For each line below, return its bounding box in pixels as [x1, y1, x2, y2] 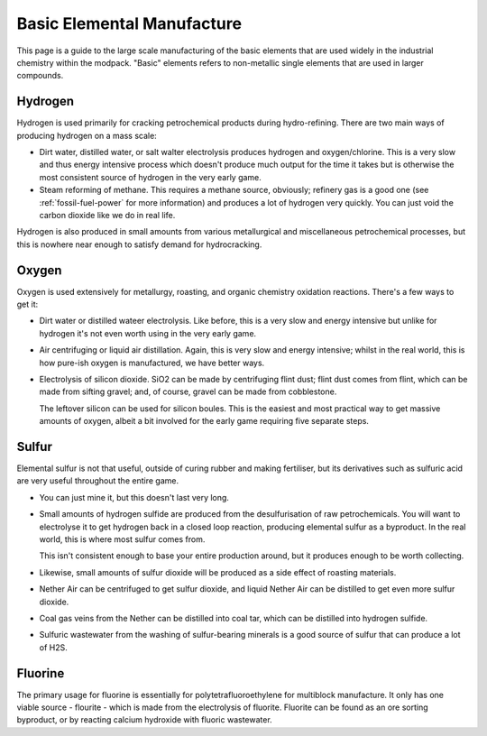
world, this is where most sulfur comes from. [39, 534, 206, 545]
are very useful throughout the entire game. [16, 475, 179, 486]
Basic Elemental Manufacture [16, 14, 243, 33]
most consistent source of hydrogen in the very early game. [39, 171, 262, 182]
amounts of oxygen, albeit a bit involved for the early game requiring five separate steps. [39, 416, 370, 427]
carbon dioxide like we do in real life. [39, 209, 176, 220]
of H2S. [39, 641, 68, 653]
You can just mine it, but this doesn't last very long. [39, 492, 230, 502]
